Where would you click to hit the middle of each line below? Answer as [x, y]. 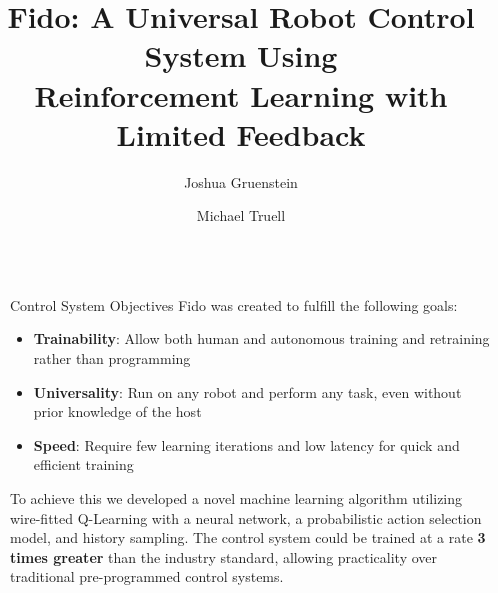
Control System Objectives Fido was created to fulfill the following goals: [234, 304]
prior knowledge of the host [117, 411]
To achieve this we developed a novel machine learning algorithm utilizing [236, 498]
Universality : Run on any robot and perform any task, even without [247, 391]
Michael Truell [241, 215]
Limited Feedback [241, 133]
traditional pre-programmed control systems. [147, 576]
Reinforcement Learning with [241, 94]
